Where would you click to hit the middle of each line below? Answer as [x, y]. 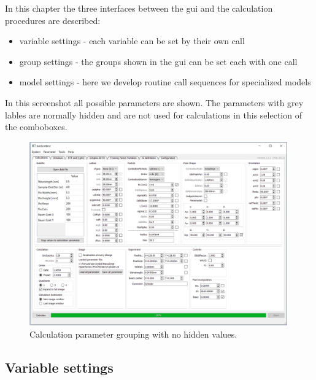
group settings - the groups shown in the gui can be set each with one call [158, 61]
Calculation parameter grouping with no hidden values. [133, 334]
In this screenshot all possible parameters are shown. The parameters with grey [154, 102]
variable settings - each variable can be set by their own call [132, 41]
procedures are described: [53, 20]
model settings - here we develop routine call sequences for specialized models [165, 82]
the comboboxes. [36, 127]
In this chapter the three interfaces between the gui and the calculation [139, 8]
